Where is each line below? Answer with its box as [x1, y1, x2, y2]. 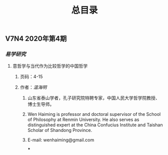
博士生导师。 [27, 101, 54, 107]
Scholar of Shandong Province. [27, 127, 92, 133]
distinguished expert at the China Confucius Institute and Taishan [27, 122, 163, 128]
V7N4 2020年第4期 [5, 35, 67, 43]
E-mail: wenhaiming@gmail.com [27, 137, 95, 143]
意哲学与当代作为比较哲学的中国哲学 [12, 63, 88, 69]
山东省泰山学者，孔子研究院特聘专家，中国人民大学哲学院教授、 [27, 95, 160, 101]
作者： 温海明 [20, 84, 47, 90]
